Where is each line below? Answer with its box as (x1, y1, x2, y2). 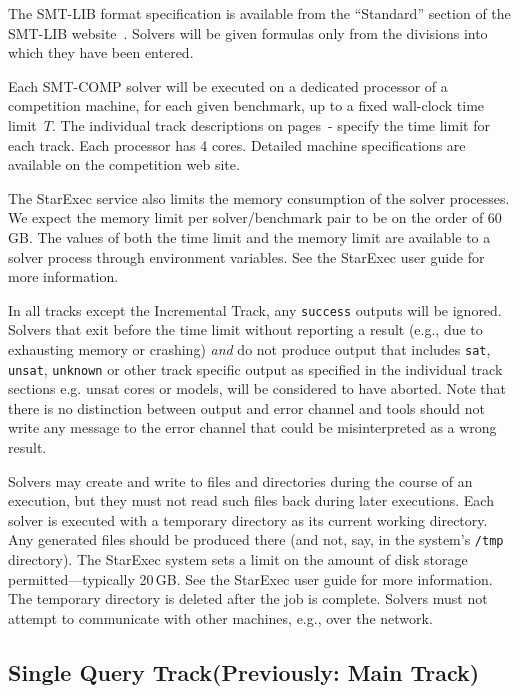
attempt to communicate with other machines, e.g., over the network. (8, 607, 433, 628)
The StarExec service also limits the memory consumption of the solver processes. (8, 187, 510, 208)
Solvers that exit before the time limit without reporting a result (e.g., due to (8, 319, 483, 340)
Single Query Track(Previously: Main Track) (8, 656, 480, 687)
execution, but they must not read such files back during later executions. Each (8, 490, 494, 511)
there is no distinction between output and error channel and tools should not (8, 397, 485, 418)
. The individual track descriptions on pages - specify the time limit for (51, 114, 490, 135)
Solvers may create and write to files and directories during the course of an (8, 470, 473, 491)
